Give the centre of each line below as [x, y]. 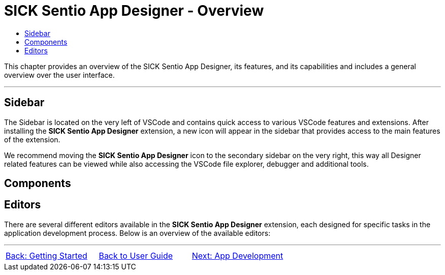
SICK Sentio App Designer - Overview [134, 11]
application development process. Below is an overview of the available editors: [137, 233]
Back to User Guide [136, 255]
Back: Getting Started [46, 255]
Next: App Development [237, 255]
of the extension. [32, 139]
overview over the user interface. [59, 75]
